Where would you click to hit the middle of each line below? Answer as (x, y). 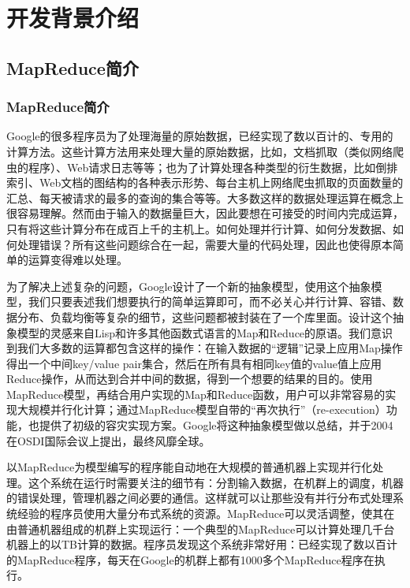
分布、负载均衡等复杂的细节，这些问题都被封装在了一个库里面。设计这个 (205, 316)
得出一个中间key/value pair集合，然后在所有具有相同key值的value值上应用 (194, 363)
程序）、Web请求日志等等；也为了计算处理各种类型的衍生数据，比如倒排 (213, 167)
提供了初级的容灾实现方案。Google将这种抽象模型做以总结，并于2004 (216, 425)
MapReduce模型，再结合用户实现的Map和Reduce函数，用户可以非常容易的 (196, 394)
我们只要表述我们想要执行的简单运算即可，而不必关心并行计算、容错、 (210, 301)
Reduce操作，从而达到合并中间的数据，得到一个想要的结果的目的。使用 (190, 379)
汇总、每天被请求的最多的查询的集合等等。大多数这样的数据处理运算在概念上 (205, 197)
